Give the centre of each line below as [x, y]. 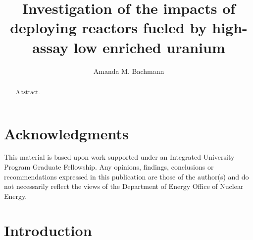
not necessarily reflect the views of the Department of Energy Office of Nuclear [124, 186]
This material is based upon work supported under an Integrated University [119, 157]
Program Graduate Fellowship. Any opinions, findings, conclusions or [109, 167]
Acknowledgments [66, 133]
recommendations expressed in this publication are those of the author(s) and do [126, 176]
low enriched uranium [149, 47]
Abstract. [28, 91]
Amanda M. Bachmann [129, 71]
